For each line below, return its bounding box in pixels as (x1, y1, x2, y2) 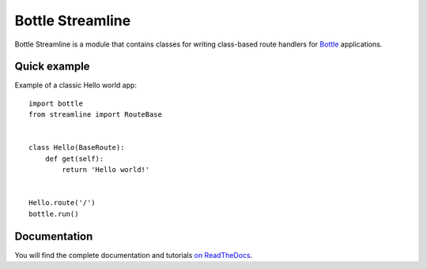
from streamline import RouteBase (28, 110, 162, 119)
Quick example (14, 60, 90, 73)
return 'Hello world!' (62, 166, 150, 174)
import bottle (28, 99, 83, 108)
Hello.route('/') (28, 198, 96, 207)
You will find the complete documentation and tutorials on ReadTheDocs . (14, 250, 253, 260)
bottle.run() (28, 209, 79, 219)
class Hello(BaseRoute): (28, 143, 125, 152)
